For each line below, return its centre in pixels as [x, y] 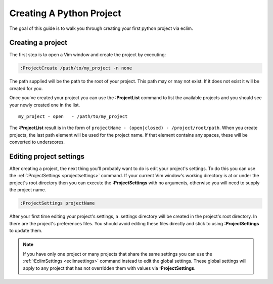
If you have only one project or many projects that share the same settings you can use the [118, 254]
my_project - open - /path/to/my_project [73, 116]
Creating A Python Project [65, 13]
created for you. [26, 88]
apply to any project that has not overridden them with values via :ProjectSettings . [109, 268]
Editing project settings [47, 156]
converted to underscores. [37, 142]
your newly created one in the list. [45, 105]
